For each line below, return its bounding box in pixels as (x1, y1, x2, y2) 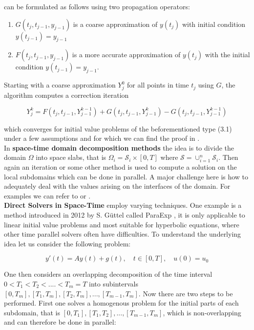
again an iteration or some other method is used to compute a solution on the (4, 162, 237, 172)
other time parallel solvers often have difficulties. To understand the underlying (4, 229, 241, 239)
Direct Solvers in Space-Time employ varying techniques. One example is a (4, 200, 242, 210)
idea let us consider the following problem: (4, 238, 131, 248)
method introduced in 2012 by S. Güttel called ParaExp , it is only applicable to (4, 210, 245, 220)
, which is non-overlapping (163, 307, 241, 317)
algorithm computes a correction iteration (4, 89, 129, 100)
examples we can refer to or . (4, 190, 91, 200)
